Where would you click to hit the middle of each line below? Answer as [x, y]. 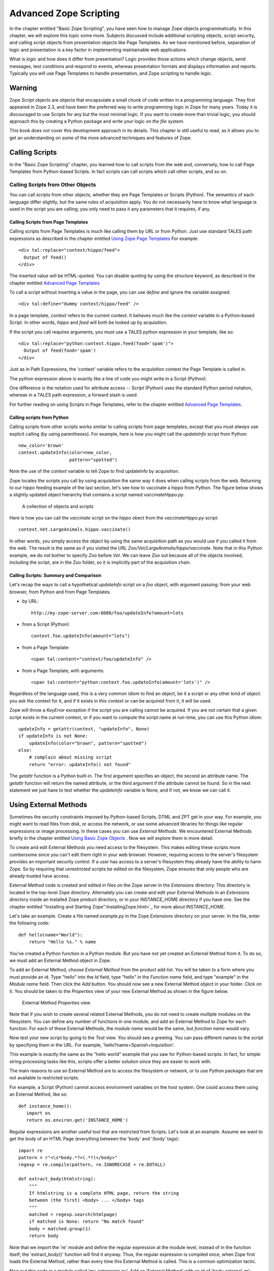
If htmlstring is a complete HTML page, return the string [104, 1193]
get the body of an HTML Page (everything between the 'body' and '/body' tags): [94, 1139]
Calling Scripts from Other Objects [53, 185]
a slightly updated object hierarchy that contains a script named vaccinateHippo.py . [97, 495]
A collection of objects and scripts [58, 506]
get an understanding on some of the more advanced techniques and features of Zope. [101, 138]
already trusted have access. [40, 876]
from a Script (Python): [46, 624]
